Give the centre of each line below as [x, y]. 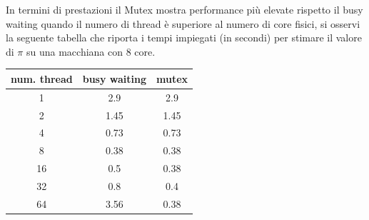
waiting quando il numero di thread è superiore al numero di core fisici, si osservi [183, 23]
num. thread [42, 78]
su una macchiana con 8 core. [91, 51]
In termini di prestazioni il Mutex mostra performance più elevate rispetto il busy [184, 9]
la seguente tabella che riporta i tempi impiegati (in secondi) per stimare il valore [184, 37]
